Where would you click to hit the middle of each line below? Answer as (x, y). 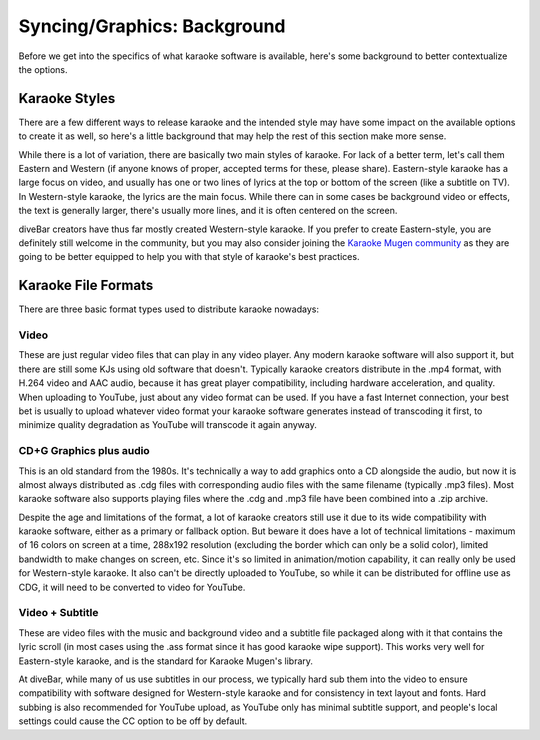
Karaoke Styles (67, 98)
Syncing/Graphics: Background (152, 26)
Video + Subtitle (58, 613)
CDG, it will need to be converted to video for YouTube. (132, 587)
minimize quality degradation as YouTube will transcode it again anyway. (167, 425)
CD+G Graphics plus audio (84, 451)
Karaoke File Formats (86, 285)
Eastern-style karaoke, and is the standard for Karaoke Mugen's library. (166, 661)
